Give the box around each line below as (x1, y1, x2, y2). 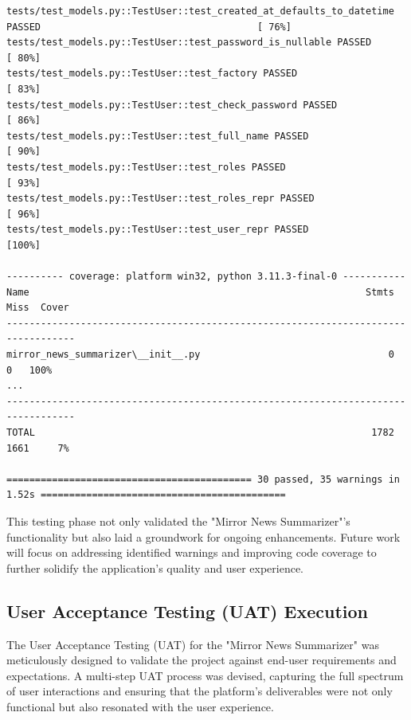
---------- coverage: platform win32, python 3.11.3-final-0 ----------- (6, 271, 406, 283)
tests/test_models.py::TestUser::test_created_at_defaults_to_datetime (6, 6, 394, 17)
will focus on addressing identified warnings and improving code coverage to (6, 544, 377, 561)
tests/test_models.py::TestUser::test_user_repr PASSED (6, 224, 309, 236)
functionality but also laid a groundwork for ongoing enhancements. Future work (6, 528, 401, 545)
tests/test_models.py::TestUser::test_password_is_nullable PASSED (6, 37, 372, 49)
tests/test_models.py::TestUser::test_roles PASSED (6, 161, 286, 173)
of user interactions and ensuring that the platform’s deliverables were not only (6, 683, 393, 699)
